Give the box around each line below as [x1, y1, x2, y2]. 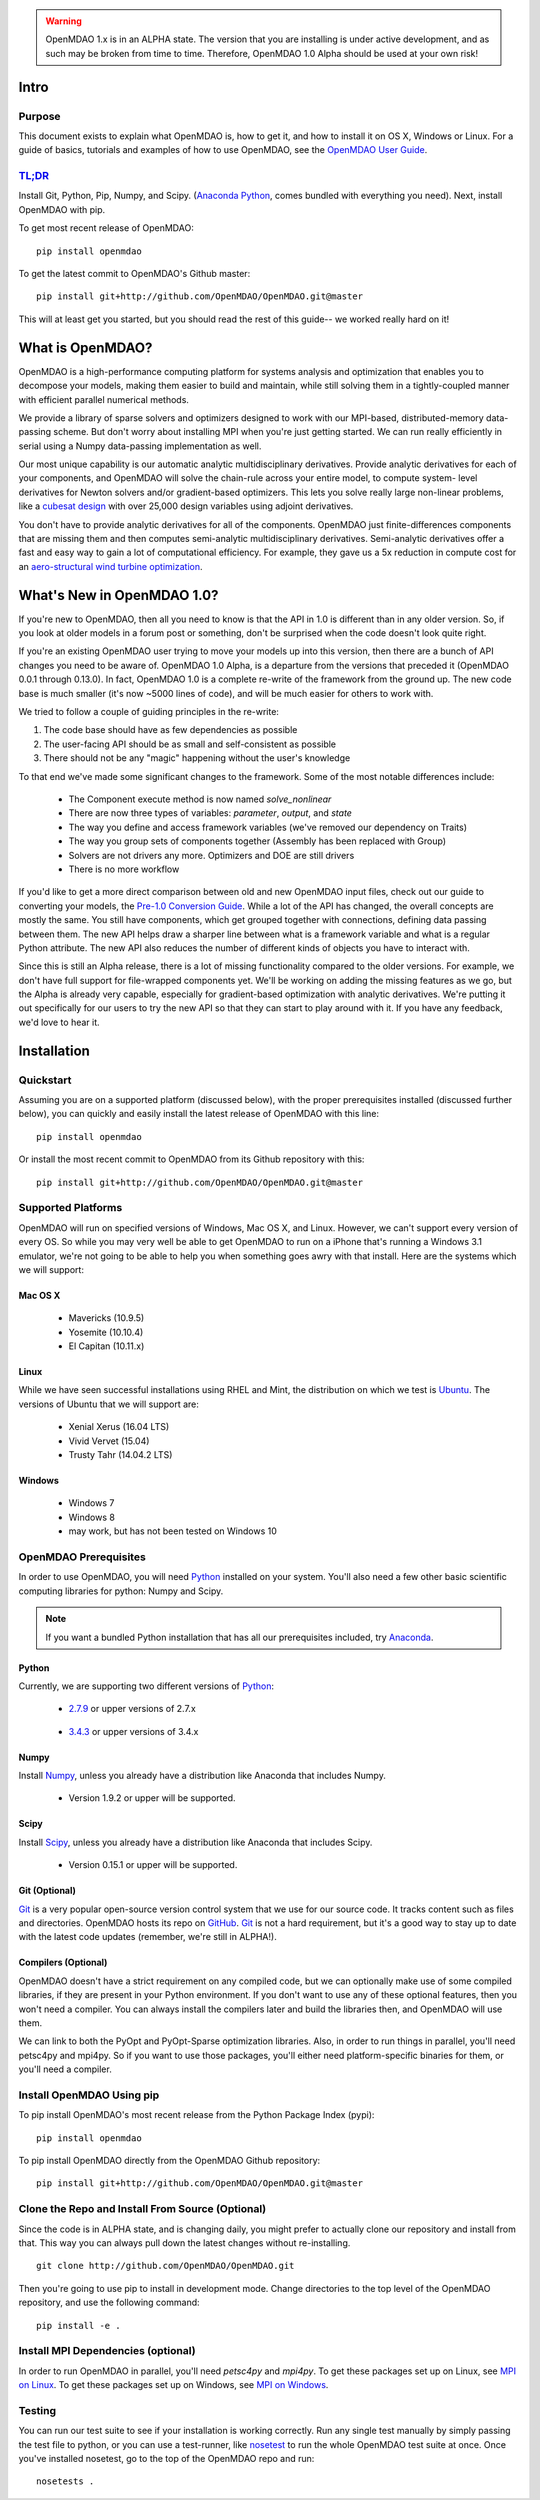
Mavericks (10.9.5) [68, 1312, 145, 1324]
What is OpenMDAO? [18, 339, 153, 356]
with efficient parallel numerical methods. [18, 393, 190, 405]
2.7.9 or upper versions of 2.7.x [68, 1703, 197, 1715]
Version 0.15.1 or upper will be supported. [68, 1859, 238, 1871]
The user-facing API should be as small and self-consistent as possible [43, 738, 337, 750]
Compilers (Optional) [18, 1956, 108, 1969]
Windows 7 [68, 1497, 115, 1509]
